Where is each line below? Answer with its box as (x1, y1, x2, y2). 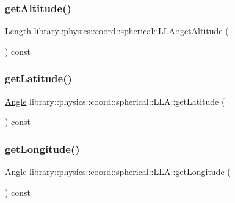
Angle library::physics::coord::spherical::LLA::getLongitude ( (5, 165, 231, 178)
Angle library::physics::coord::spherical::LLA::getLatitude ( (5, 94, 225, 107)
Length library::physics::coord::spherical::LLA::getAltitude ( (5, 24, 229, 37)
